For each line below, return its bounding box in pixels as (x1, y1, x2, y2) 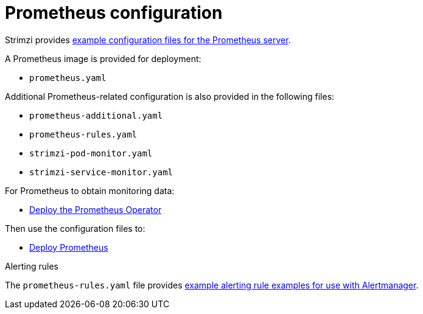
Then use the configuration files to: (5, 223, 145, 234)
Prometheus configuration (5, 2, 223, 23)
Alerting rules (5, 260, 58, 271)
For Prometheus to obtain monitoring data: (5, 185, 175, 196)
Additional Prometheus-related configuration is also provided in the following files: (5, 91, 335, 102)
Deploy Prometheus (29, 242, 108, 253)
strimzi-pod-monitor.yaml (29, 148, 153, 158)
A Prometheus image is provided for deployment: (5, 53, 201, 64)
